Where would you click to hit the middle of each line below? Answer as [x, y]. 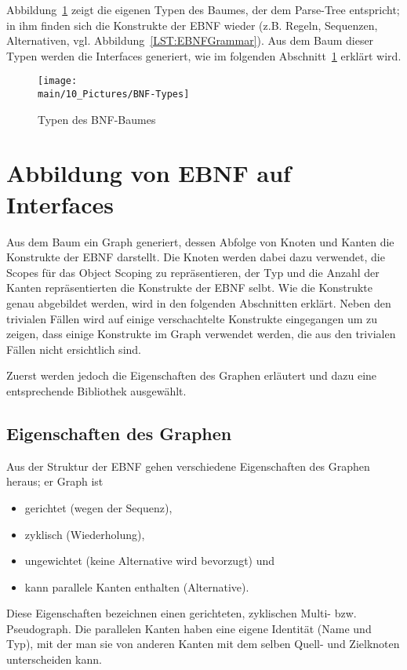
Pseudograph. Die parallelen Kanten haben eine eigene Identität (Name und [189, 628]
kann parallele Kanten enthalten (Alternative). [137, 586]
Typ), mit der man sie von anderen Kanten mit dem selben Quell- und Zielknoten [203, 644]
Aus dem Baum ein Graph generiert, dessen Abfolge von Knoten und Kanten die [200, 241]
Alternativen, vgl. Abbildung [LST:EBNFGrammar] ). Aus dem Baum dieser [190, 40]
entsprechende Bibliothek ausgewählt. [96, 390]
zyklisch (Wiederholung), [85, 534]
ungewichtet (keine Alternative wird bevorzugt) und [150, 561]
